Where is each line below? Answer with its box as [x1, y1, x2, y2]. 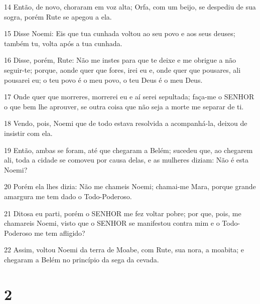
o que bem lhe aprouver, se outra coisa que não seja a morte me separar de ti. [4, 101, 244, 111]
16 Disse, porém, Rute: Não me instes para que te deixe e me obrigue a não [4, 55, 236, 65]
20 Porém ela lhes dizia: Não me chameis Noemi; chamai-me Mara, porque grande [4, 181, 256, 192]
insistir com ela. [4, 127, 53, 138]
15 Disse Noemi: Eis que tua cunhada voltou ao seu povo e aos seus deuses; [4, 28, 235, 39]
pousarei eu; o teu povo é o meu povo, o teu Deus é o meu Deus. [4, 74, 203, 85]
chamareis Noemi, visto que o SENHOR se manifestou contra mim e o [4, 218, 220, 228]
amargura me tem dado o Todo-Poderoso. [4, 191, 132, 201]
